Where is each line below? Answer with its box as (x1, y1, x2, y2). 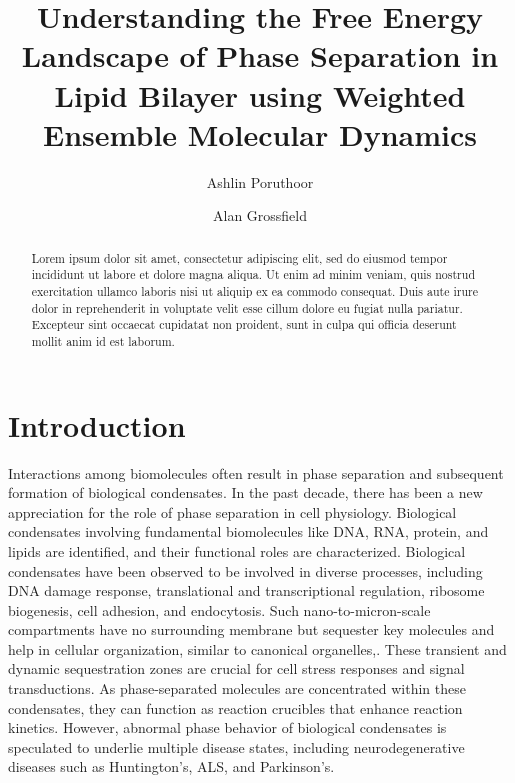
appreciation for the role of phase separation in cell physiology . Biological (8, 501, 457, 522)
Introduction (8, 404, 186, 445)
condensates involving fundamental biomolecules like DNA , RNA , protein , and (8, 521, 489, 542)
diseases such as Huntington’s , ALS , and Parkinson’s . (8, 756, 335, 777)
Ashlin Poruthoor (206, 171, 314, 192)
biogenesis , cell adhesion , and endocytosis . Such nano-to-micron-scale (8, 599, 431, 620)
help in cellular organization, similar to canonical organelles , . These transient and (8, 638, 507, 659)
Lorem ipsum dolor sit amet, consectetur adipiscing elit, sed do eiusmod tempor (31, 249, 448, 266)
